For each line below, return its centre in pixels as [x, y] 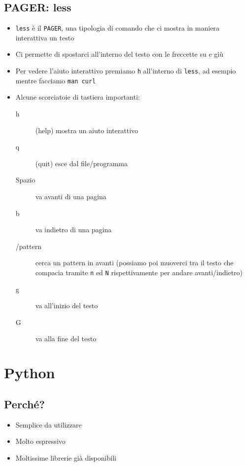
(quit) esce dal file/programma [82, 163]
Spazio [25, 180]
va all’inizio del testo [67, 305]
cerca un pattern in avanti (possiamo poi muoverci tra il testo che [134, 263]
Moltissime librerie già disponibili [66, 457]
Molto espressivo [40, 441]
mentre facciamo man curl [56, 80]
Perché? [24, 404]
